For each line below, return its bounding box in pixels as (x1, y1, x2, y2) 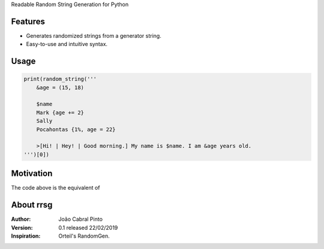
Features (11, 16, 45, 26)
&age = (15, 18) (36, 84, 84, 91)
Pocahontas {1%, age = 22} (36, 126, 116, 133)
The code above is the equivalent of (11, 184, 100, 192)
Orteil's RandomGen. (58, 232, 110, 239)
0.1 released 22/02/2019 (58, 224, 118, 231)
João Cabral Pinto (58, 215, 103, 223)
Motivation (11, 168, 53, 179)
